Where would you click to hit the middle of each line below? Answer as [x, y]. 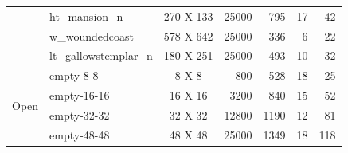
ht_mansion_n [86, 16]
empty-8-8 [74, 75]
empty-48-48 [80, 134]
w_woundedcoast [92, 35]
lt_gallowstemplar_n [101, 55]
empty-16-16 [80, 95]
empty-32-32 [80, 114]
